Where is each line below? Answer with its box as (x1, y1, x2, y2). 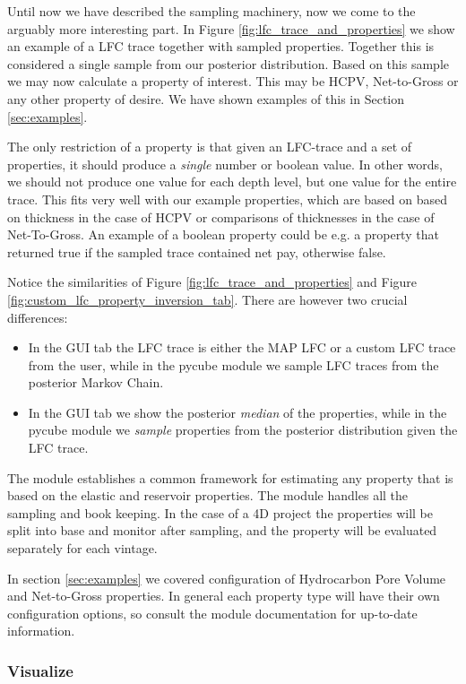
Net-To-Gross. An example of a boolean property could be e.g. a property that (7, 225, 439, 244)
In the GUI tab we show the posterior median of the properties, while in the (28, 403, 447, 421)
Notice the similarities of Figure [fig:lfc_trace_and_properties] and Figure (7, 273, 418, 291)
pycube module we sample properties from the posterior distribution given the (28, 420, 458, 439)
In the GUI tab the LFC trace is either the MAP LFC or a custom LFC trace (28, 338, 456, 357)
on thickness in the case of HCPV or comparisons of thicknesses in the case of (7, 207, 435, 226)
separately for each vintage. (7, 539, 158, 558)
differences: (7, 307, 68, 326)
